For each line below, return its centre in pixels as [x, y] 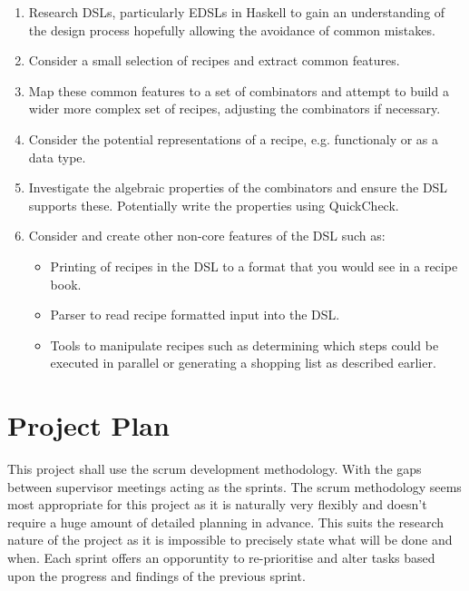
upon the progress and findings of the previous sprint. [156, 575]
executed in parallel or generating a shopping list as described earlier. [243, 363]
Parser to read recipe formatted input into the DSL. [195, 315]
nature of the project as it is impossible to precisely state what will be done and [230, 540]
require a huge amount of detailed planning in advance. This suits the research [226, 522]
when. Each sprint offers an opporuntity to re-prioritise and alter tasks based [221, 557]
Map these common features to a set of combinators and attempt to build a [239, 90]
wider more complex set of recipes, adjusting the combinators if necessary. [234, 108]
